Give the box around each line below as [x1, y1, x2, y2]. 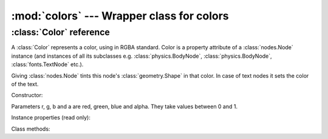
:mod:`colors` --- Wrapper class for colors [11, 9, 229, 22]
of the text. [11, 80, 39, 87]
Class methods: [11, 125, 50, 132]
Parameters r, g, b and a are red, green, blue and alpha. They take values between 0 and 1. [11, 103, 238, 110]
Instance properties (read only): [11, 114, 91, 121]
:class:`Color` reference [11, 27, 111, 38]
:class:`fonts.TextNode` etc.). [11, 61, 84, 68]
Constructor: [11, 92, 43, 99]
